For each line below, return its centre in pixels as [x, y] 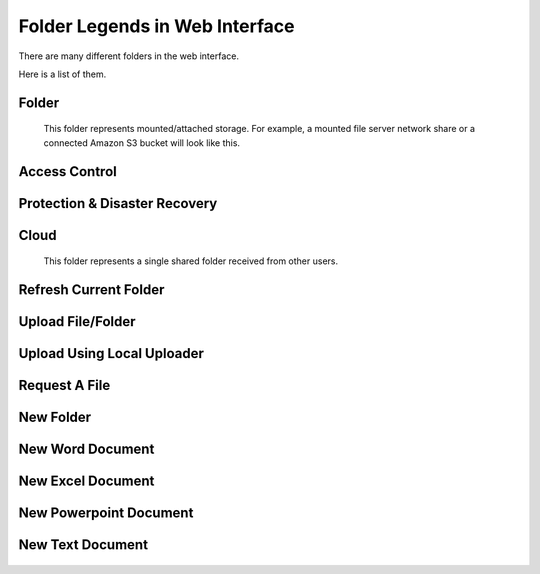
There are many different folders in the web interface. [129, 56]
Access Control [67, 171]
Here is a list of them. [62, 74]
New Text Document [83, 545]
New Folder [55, 417]
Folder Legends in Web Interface [156, 26]
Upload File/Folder [77, 321]
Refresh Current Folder [91, 289]
